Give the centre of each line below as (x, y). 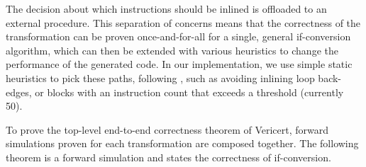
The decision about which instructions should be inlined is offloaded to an (166, 8)
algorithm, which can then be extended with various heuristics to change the (172, 50)
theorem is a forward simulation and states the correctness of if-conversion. (168, 157)
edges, (19, 92)
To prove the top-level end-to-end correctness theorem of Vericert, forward (167, 129)
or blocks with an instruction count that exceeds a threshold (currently (189, 92)
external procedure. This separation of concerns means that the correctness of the (183, 22)
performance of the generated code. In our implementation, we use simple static (179, 64)
